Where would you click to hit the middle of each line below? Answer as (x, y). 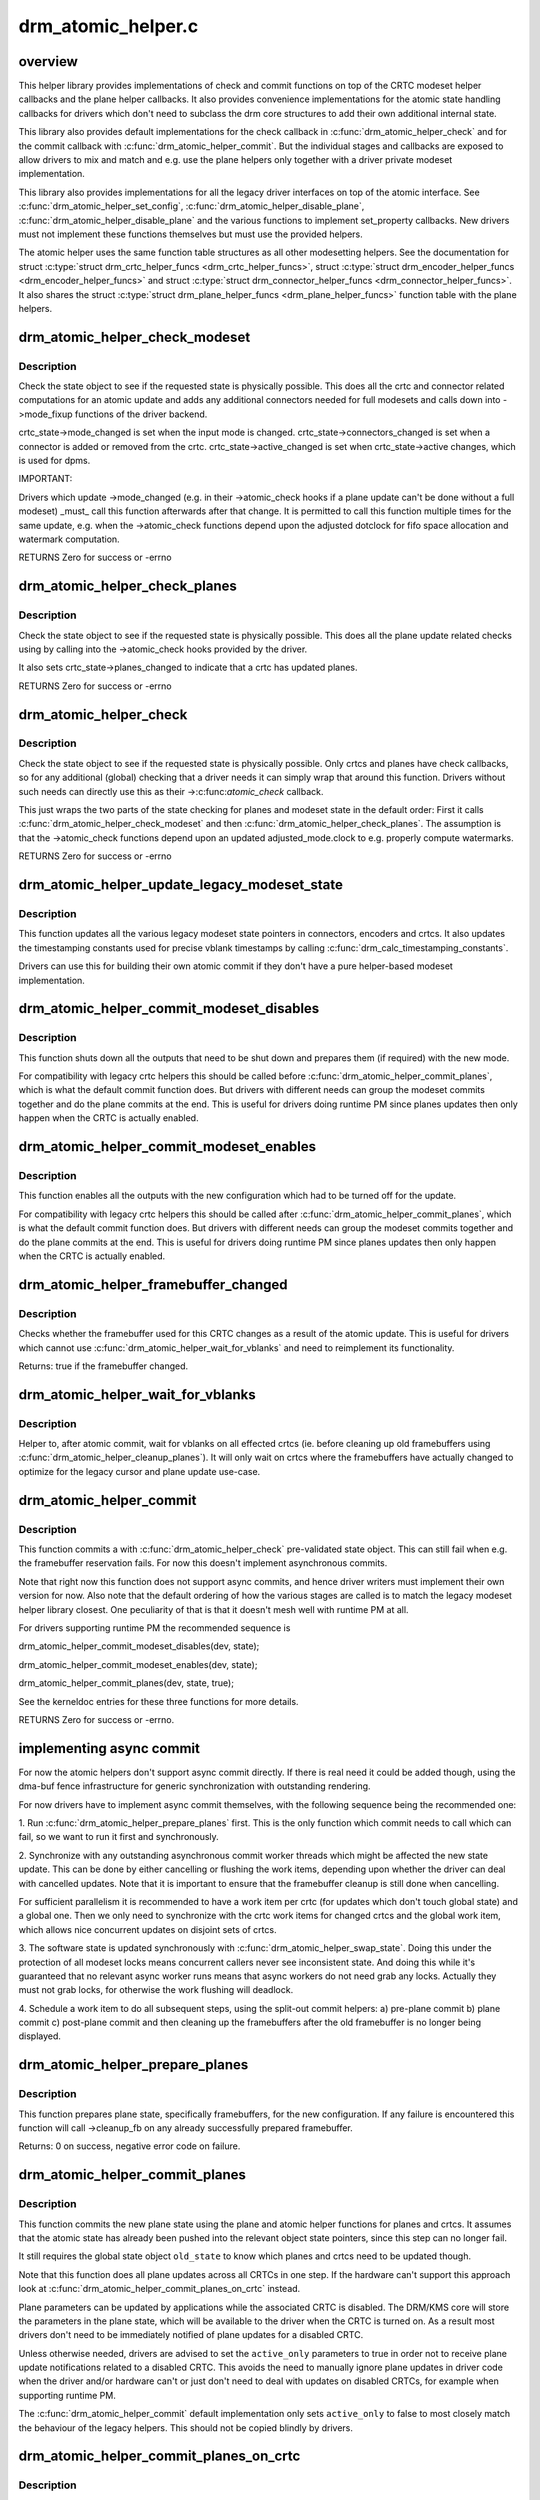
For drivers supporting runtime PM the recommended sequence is (154, 1627)
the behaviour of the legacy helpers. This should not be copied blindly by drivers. (186, 2427)
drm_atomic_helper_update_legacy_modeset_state (181, 885)
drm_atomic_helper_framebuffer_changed (153, 1284)
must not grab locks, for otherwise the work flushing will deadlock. (156, 1990)
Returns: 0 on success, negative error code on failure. (129, 2146)
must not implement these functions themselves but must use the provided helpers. (191, 234)
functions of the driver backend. (141, 414)
